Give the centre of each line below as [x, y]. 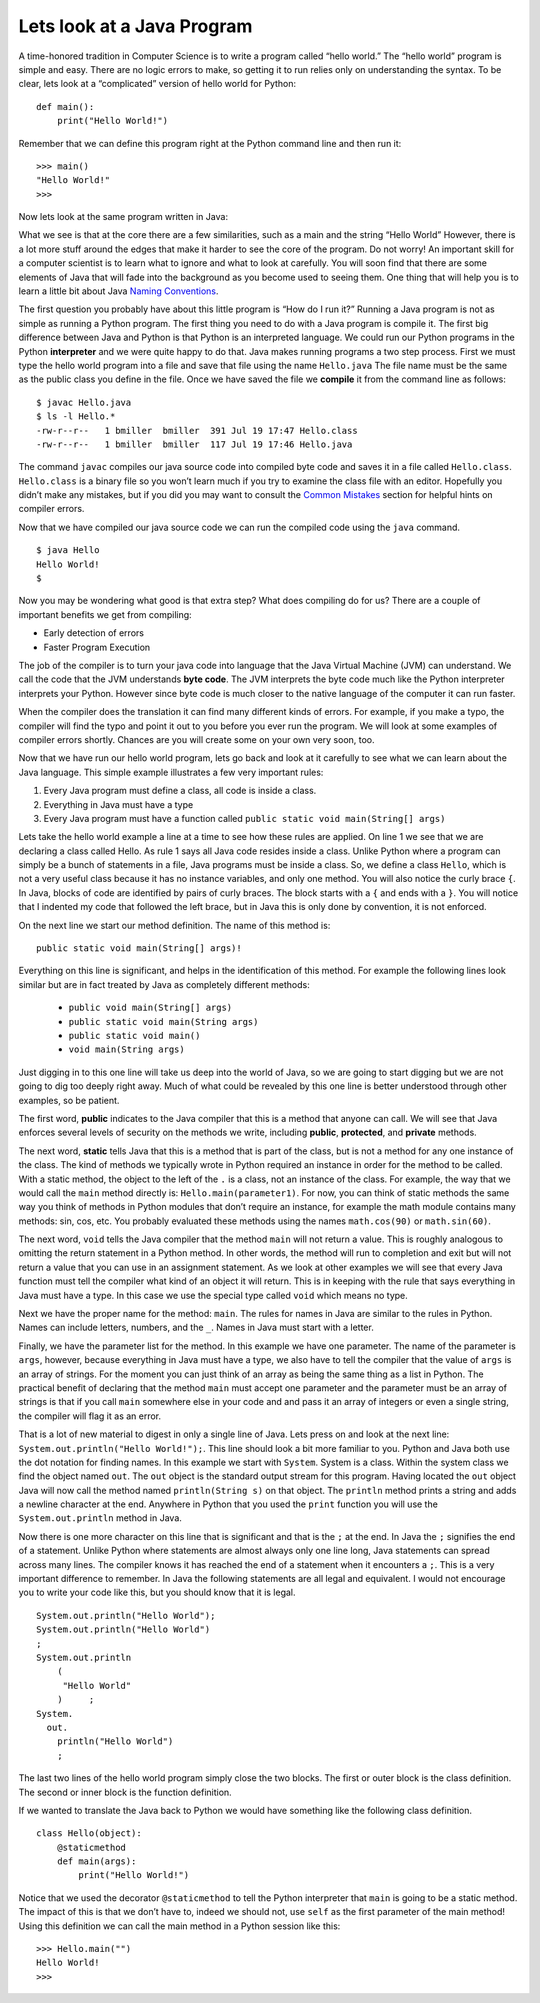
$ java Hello [68, 550]
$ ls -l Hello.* [76, 416]
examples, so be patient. [69, 1100]
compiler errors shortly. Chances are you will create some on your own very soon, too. [196, 739]
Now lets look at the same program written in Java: [123, 217]
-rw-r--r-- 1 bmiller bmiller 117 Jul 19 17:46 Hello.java [194, 444]
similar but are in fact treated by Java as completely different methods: [164, 984]
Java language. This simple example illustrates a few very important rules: [171, 772]
